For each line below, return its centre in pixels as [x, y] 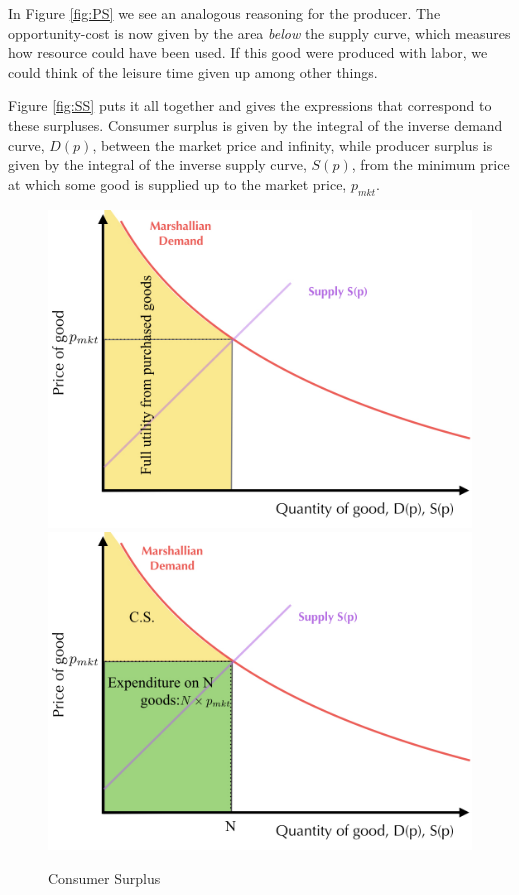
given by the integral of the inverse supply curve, [157, 164]
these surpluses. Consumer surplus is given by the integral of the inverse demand [255, 124]
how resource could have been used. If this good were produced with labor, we [248, 52]
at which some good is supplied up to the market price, [177, 183]
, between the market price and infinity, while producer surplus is [292, 144]
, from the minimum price [430, 164]
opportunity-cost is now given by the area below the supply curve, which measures [259, 32]
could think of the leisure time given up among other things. [193, 71]
